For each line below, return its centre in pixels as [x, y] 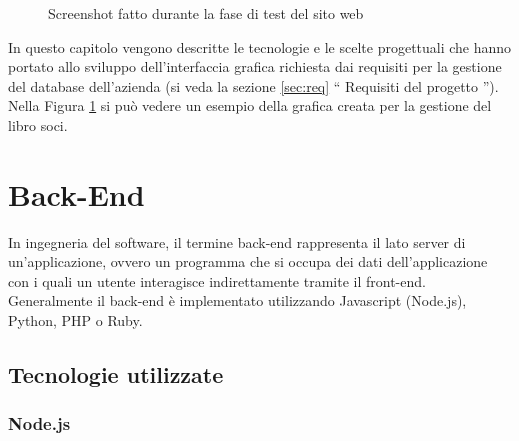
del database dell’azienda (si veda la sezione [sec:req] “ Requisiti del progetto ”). [253, 85]
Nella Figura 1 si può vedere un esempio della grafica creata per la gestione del [250, 105]
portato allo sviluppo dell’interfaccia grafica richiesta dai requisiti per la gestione [255, 66]
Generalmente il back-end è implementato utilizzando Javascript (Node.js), [237, 300]
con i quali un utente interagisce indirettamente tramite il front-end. [217, 280]
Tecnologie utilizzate [116, 374]
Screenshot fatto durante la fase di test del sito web [206, 13]
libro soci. [38, 124]
